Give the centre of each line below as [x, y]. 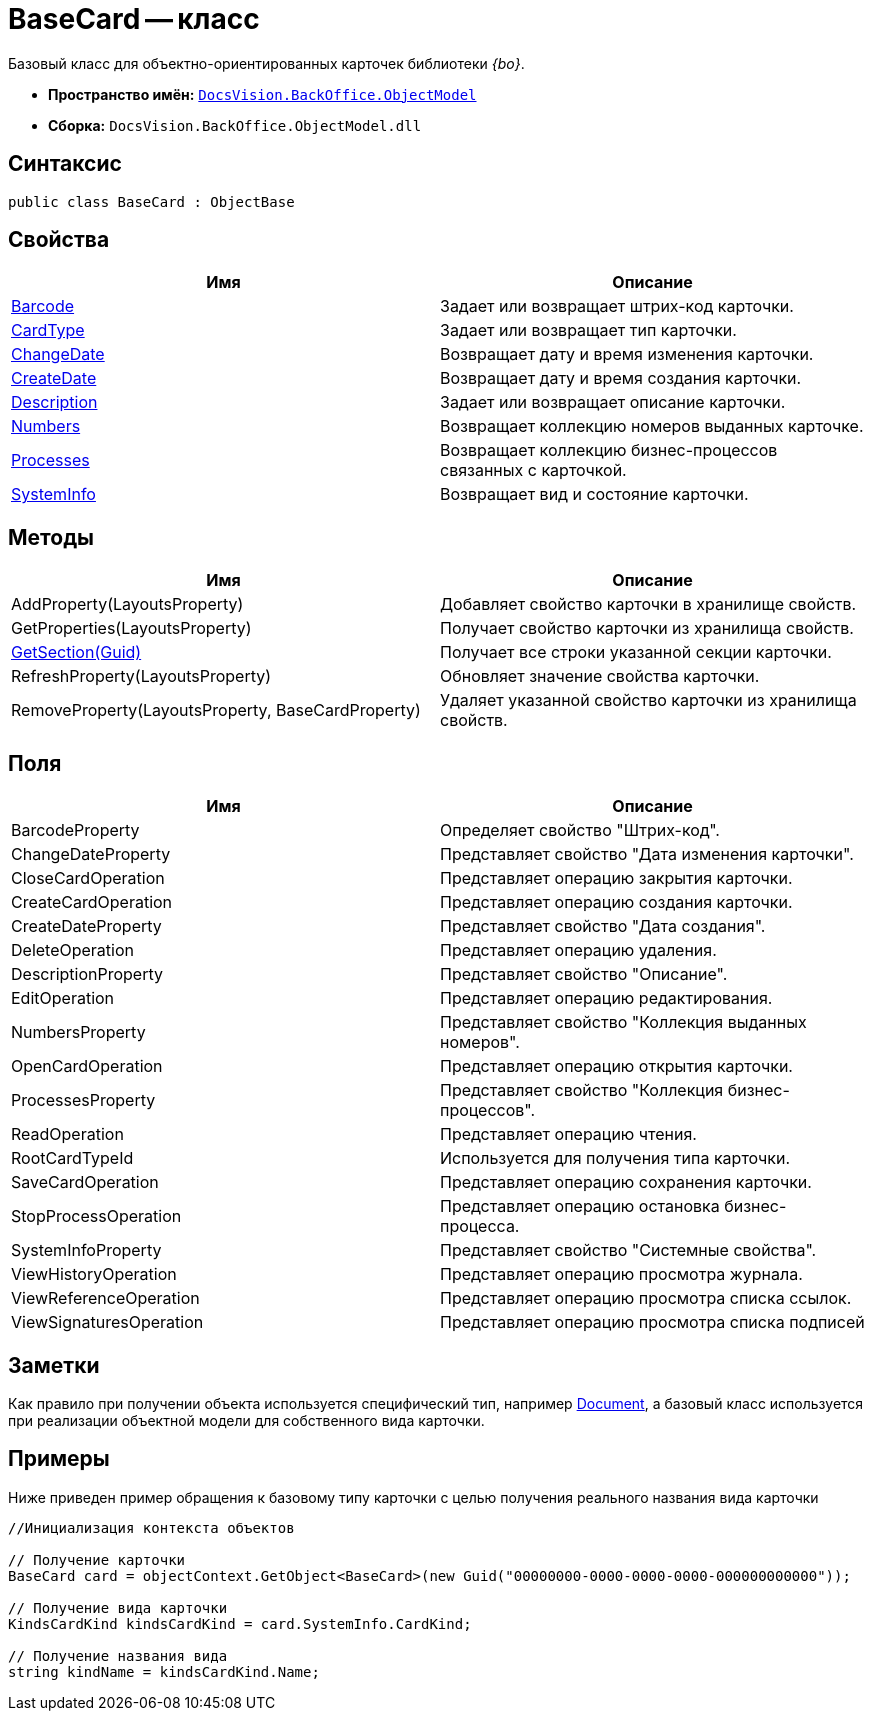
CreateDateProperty [86, 926]
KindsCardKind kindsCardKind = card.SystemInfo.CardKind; [240, 1623]
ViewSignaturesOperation [107, 1322]
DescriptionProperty [87, 974]
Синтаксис [65, 164]
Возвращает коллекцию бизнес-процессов [609, 450]
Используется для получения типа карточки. [615, 1158]
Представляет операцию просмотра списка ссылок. [646, 1298]
